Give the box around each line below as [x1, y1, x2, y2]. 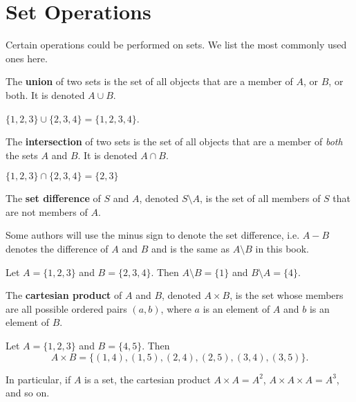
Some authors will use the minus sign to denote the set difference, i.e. [6, 228, 300, 242]
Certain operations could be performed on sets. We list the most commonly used [6, 37, 347, 52]
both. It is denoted [6, 87, 85, 102]
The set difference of [6, 191, 101, 205]
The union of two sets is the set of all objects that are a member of [6, 74, 293, 89]
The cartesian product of [6, 288, 122, 302]
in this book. [255, 241, 309, 256]
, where [160, 301, 191, 316]
